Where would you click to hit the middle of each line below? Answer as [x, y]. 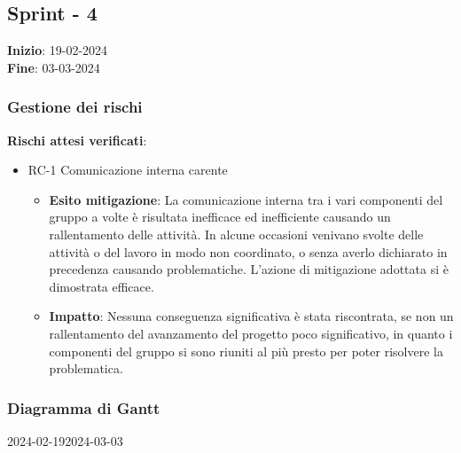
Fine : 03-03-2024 [54, 67]
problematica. [86, 368]
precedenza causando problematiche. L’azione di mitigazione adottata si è [249, 269]
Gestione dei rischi [75, 107]
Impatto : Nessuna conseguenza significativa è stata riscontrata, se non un [251, 316]
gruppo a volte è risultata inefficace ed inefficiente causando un [220, 217]
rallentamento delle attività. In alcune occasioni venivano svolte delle [236, 234]
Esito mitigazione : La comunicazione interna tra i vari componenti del [246, 199]
